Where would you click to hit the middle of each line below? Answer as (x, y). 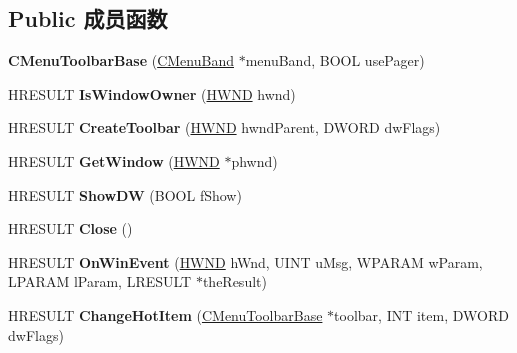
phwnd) (254, 160)
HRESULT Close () (70, 228)
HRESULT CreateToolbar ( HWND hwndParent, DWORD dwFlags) (224, 127)
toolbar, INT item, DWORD (421, 314)
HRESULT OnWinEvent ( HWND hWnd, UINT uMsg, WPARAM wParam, (245, 261)
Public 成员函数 (88, 18)
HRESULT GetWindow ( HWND (114, 160)
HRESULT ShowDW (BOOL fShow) (125, 194)
